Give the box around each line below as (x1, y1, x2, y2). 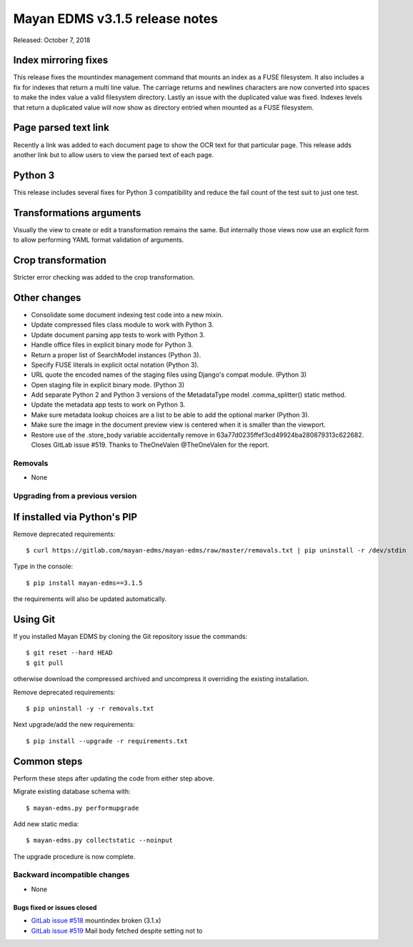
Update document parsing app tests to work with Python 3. (31, 330, 205, 339)
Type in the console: (13, 562, 74, 571)
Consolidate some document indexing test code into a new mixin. (31, 310, 224, 319)
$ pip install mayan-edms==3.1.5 (26, 579, 143, 587)
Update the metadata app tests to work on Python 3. (31, 400, 186, 409)
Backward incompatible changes (13, 870, 130, 880)
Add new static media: (13, 819, 79, 828)
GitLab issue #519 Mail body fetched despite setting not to (31, 926, 203, 935)
